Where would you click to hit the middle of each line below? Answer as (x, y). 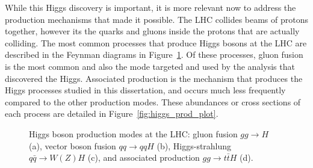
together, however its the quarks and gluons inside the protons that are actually (152, 31)
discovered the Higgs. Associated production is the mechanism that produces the (154, 78)
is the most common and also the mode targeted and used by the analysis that (150, 66)
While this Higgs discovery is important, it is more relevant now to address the (150, 7)
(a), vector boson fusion (73, 145)
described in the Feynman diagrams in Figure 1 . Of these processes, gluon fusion (154, 54)
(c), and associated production (144, 157)
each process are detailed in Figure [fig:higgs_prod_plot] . (112, 114)
